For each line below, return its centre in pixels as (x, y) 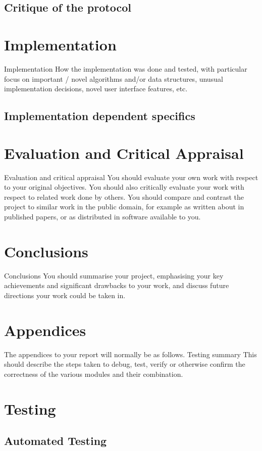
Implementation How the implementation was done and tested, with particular (126, 68)
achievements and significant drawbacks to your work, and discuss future (117, 285)
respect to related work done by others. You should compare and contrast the (124, 196)
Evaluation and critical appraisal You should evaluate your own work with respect (131, 177)
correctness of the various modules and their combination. (94, 374)
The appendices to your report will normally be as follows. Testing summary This (130, 354)
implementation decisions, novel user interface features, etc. (96, 89)
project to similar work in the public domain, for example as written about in (124, 207)
